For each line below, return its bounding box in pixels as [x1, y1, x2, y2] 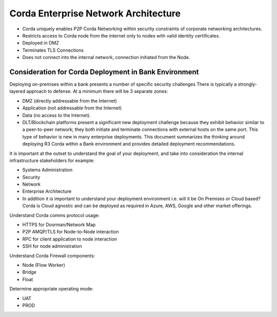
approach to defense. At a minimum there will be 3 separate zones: [26, 88, 168, 94]
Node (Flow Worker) [22, 262, 65, 268]
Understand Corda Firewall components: [9, 252, 95, 259]
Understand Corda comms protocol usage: [9, 212, 100, 218]
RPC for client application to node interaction [22, 236, 117, 242]
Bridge [22, 269, 37, 275]
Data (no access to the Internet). [22, 112, 91, 118]
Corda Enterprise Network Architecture [9, 8, 181, 19]
